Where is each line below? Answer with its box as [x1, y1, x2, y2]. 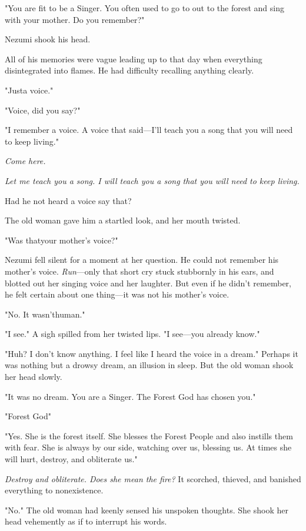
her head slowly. [5, 370, 62, 383]
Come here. [5, 155, 46, 167]
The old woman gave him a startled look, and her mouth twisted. [5, 214, 241, 226]
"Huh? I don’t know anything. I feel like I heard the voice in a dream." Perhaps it [5, 347, 298, 359]
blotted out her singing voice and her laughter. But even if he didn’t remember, [5, 276, 291, 289]
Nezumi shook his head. [5, 33, 91, 45]
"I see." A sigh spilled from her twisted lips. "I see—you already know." [5, 328, 260, 340]
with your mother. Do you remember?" [5, 13, 145, 25]
